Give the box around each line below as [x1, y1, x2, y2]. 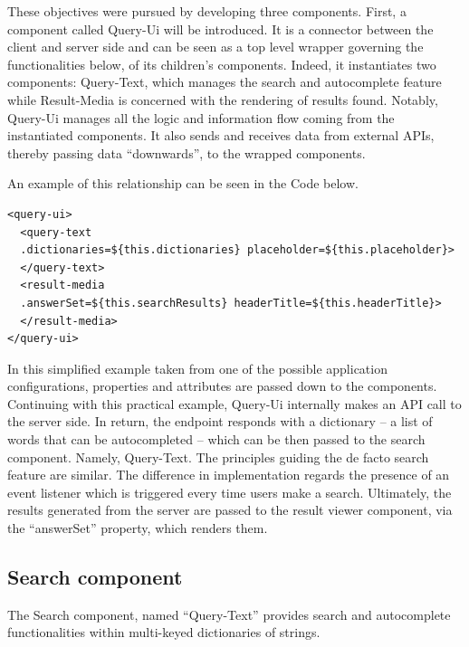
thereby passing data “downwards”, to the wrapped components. [7, 143, 366, 162]
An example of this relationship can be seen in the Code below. [7, 174, 359, 193]
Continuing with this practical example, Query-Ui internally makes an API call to [7, 394, 462, 413]
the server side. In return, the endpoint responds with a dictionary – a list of [7, 412, 433, 431]
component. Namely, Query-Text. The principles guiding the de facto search [7, 447, 429, 466]
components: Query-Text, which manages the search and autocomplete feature [7, 72, 442, 91]
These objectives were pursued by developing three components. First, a [7, 2, 407, 20]
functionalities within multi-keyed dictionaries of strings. [7, 623, 321, 642]
